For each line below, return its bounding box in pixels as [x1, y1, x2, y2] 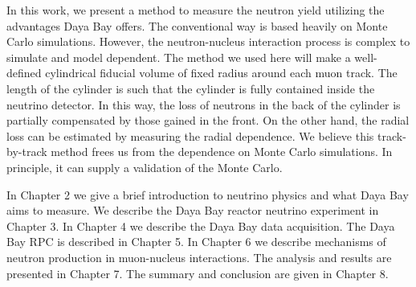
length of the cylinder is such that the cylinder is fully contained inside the [6, 80, 375, 96]
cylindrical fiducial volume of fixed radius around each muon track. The [45, 64, 398, 81]
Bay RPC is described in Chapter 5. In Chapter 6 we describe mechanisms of [6, 233, 386, 250]
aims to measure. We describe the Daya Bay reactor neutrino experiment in [6, 202, 379, 219]
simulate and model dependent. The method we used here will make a [6, 48, 351, 65]
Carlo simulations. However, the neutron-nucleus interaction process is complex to [6, 33, 410, 50]
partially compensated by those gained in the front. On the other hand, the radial [6, 112, 410, 129]
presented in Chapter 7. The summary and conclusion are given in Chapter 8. [6, 264, 389, 281]
